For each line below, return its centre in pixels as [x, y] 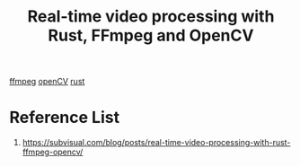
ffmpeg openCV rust [47, 82]
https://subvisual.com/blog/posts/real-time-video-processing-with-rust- [156, 143]
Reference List [64, 118]
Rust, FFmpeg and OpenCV [151, 35]
